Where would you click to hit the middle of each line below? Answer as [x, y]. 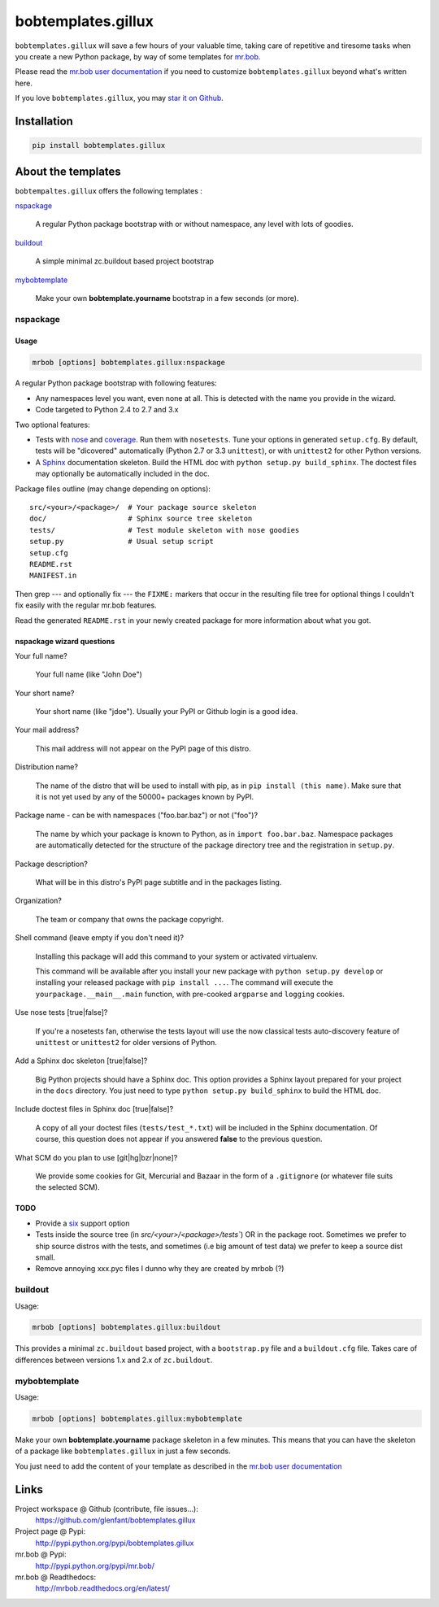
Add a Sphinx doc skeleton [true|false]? [81, 1060]
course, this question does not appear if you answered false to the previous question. [179, 1139]
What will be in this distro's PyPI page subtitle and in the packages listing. [159, 882]
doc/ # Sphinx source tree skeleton [141, 519]
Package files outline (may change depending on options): [113, 489]
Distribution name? [47, 767]
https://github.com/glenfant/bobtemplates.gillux [116, 1520]
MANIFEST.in [53, 576]
